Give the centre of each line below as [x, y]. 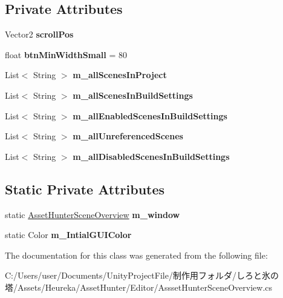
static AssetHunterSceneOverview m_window [93, 214]
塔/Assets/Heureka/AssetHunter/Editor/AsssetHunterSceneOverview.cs [139, 287]
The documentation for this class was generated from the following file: [136, 255]
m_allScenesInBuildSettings [133, 95]
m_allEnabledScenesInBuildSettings [150, 115]
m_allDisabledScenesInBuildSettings [151, 156]
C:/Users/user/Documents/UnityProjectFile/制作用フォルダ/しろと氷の [142, 275]
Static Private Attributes [85, 189]
